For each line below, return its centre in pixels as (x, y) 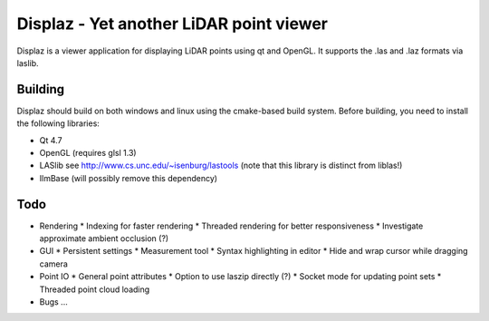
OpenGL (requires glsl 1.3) (88, 153)
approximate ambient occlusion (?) (104, 238)
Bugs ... (53, 302)
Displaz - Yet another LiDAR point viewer (172, 24)
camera (53, 264)
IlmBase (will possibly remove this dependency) (128, 178)
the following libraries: (58, 123)
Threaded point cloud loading (95, 289)
